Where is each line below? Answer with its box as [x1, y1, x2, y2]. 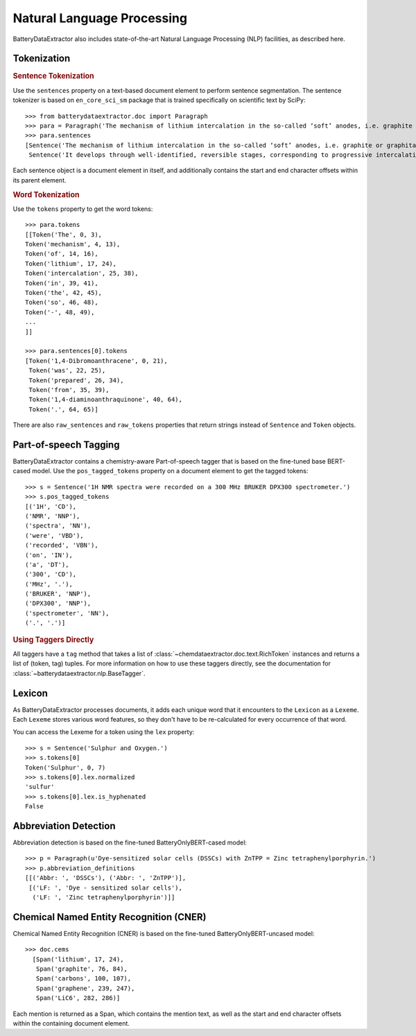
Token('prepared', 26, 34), [28, 376, 124, 384]
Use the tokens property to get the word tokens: [12, 205, 153, 213]
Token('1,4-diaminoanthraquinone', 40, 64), [28, 396, 183, 404]
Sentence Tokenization [12, 71, 95, 81]
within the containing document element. [12, 1019, 130, 1027]
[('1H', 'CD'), [25, 502, 77, 510]
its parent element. [12, 176, 67, 184]
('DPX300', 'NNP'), [25, 600, 92, 607]
